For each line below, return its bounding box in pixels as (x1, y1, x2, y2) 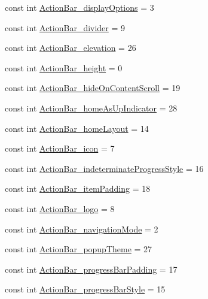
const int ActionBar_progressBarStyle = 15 (5, 283, 166, 295)
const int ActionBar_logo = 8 (5, 202, 115, 215)
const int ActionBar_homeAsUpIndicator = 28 (5, 101, 178, 114)
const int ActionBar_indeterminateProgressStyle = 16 (5, 162, 204, 174)
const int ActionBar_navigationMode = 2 (5, 222, 158, 235)
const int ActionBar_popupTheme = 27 (5, 243, 152, 255)
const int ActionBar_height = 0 (5, 61, 123, 74)
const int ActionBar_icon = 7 (5, 142, 115, 155)
